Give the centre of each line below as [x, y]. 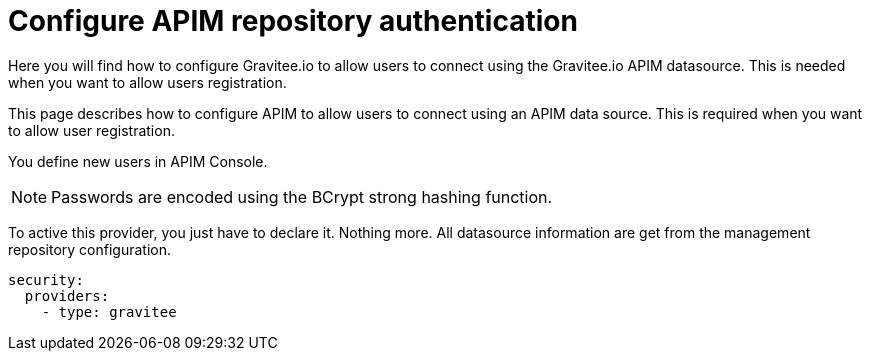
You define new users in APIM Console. [138, 161]
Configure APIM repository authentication [293, 21]
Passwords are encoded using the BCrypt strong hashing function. [302, 196]
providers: [67, 295]
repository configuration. [89, 249]
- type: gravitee [109, 311]
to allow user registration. [91, 130]
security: [46, 279]
